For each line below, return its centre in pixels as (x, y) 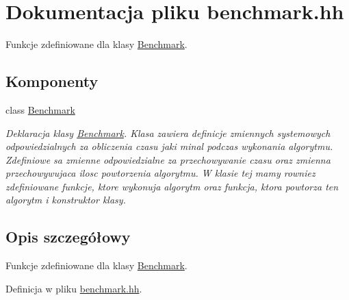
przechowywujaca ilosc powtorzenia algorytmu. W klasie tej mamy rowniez (160, 173)
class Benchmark (40, 109)
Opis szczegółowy (68, 237)
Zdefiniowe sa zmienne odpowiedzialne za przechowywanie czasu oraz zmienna (168, 159)
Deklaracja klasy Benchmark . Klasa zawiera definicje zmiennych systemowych (168, 133)
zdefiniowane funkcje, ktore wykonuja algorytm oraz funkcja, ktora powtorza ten (172, 186)
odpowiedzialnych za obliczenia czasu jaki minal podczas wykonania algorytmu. (169, 146)
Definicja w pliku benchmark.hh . (74, 288)
